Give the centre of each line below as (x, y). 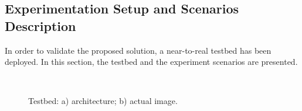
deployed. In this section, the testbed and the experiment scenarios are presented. (151, 62)
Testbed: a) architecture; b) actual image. (103, 101)
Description (40, 25)
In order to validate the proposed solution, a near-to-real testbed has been (138, 50)
